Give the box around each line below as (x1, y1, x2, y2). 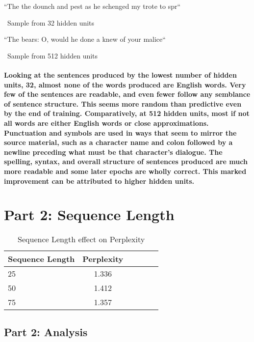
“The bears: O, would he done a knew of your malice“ (4, 34, 166, 44)
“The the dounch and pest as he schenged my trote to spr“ (4, 1, 181, 11)
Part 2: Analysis (4, 324, 88, 339)
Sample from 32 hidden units (7, 17, 95, 28)
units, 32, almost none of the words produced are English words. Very (4, 79, 246, 89)
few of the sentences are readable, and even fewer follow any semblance (4, 89, 251, 99)
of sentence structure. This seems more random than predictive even (4, 98, 242, 109)
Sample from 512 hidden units (7, 50, 98, 60)
